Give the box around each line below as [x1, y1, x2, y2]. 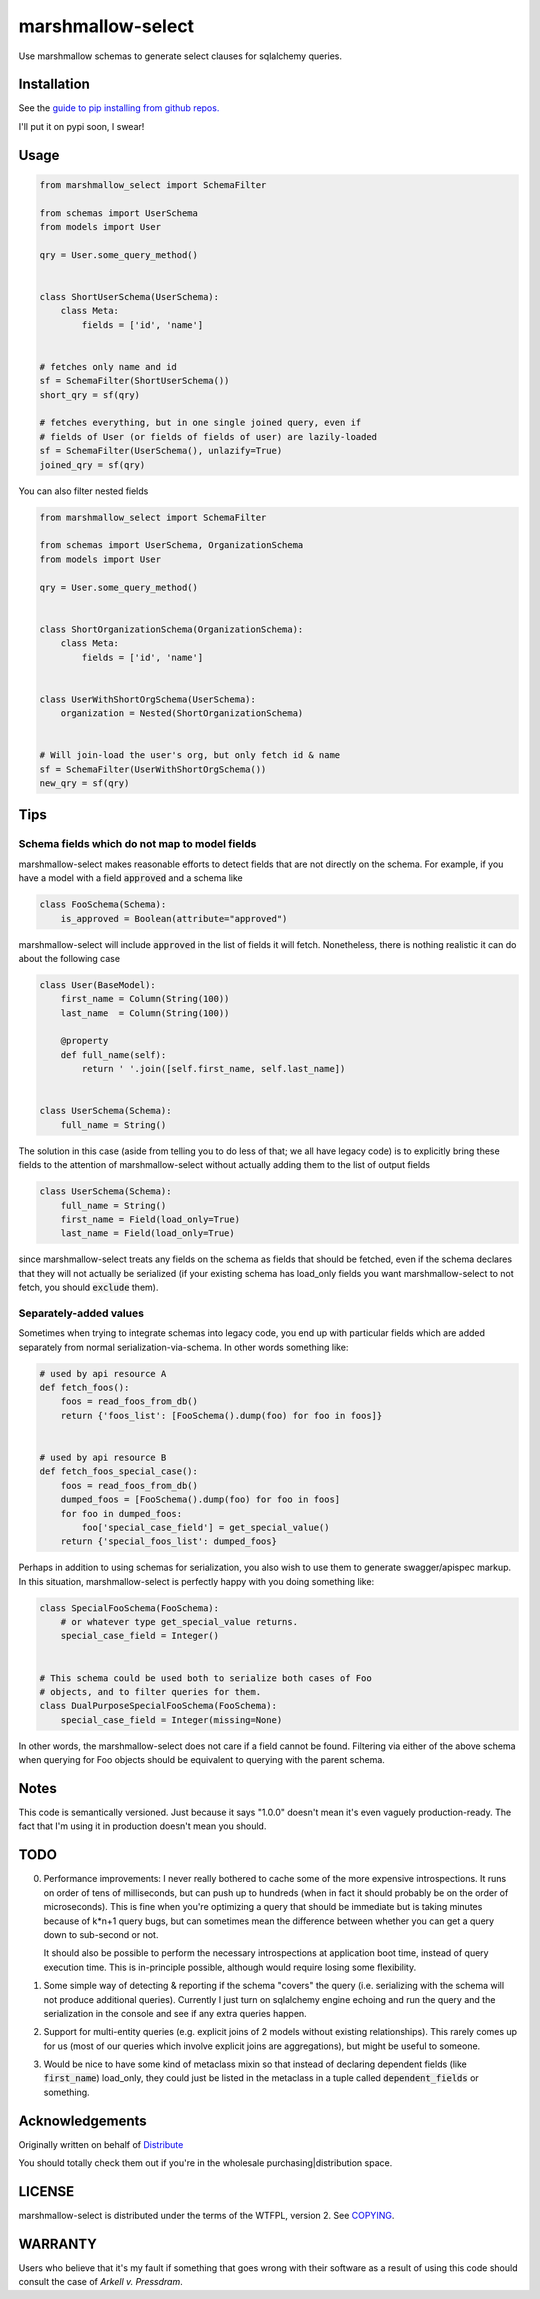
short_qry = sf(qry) [39, 389, 140, 400]
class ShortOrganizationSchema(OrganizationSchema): [39, 623, 304, 635]
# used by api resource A [39, 1368, 167, 1379]
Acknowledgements [18, 2112, 147, 2129]
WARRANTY [18, 2235, 97, 2252]
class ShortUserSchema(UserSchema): [39, 291, 220, 302]
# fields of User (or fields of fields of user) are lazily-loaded [39, 431, 378, 442]
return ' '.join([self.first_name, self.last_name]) [81, 1063, 346, 1075]
